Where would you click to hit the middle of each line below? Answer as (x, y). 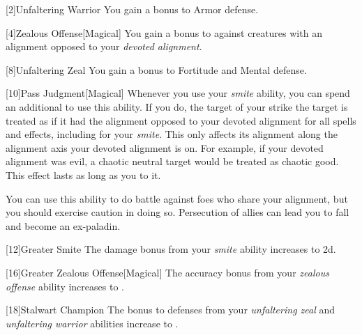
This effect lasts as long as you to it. (83, 174)
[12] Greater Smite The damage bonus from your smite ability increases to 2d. (171, 249)
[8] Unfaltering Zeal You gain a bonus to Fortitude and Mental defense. (156, 69)
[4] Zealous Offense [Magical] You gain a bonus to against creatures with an (164, 32)
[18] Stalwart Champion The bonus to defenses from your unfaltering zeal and (171, 310)
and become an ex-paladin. (63, 225)
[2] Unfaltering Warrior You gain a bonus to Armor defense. (132, 9)
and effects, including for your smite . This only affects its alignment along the (172, 134)
